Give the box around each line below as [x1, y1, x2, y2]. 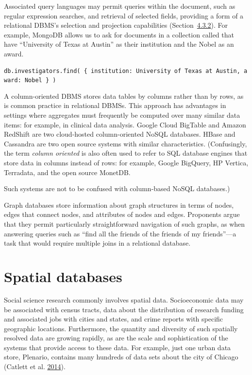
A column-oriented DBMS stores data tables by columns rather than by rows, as [4, 90, 244, 101]
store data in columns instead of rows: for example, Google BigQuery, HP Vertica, [4, 158, 249, 168]
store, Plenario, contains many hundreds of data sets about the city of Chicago [4, 352, 238, 362]
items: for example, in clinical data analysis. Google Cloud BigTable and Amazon [4, 119, 246, 129]
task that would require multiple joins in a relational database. [4, 238, 191, 248]
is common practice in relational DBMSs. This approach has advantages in [4, 100, 226, 110]
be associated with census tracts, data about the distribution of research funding [4, 304, 244, 314]
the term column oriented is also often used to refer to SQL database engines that [4, 148, 248, 158]
